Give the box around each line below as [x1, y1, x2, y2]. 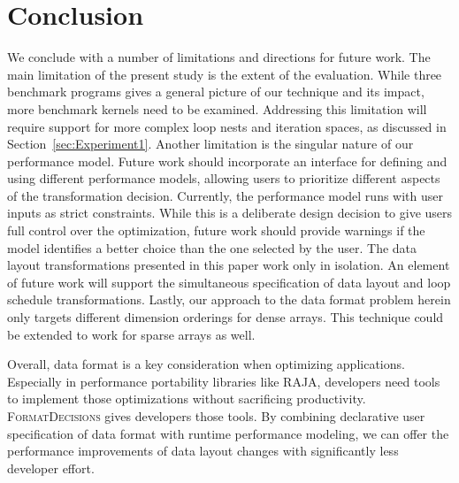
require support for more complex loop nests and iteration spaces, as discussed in [7, 117, 447, 135]
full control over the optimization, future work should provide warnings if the [7, 221, 425, 240]
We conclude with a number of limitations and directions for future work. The [7, 48, 431, 66]
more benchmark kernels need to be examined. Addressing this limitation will [7, 99, 427, 118]
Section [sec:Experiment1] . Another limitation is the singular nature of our [7, 134, 414, 153]
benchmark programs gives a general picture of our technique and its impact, [7, 82, 425, 101]
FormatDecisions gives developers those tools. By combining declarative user [7, 407, 425, 425]
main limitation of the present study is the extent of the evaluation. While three [7, 65, 442, 83]
